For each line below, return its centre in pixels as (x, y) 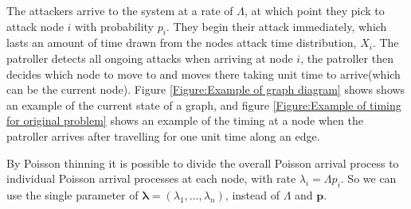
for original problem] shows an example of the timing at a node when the (185, 120)
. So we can (368, 178)
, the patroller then (347, 58)
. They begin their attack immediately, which (276, 26)
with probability (114, 26)
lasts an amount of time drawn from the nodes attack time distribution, (182, 43)
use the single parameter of (72, 194)
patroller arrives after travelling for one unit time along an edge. (163, 135)
